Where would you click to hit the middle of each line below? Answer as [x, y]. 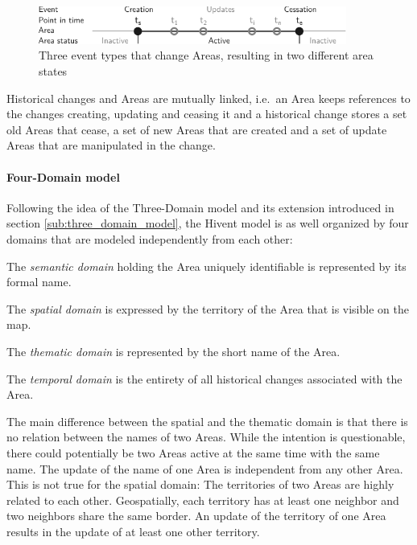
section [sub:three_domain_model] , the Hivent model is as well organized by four [208, 223]
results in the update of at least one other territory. [133, 531]
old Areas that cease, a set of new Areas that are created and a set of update [197, 129]
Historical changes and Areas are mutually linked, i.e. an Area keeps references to [208, 98]
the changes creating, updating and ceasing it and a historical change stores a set [207, 114]
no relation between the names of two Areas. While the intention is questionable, [206, 437]
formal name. [39, 282]
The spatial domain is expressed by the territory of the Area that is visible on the [208, 308]
